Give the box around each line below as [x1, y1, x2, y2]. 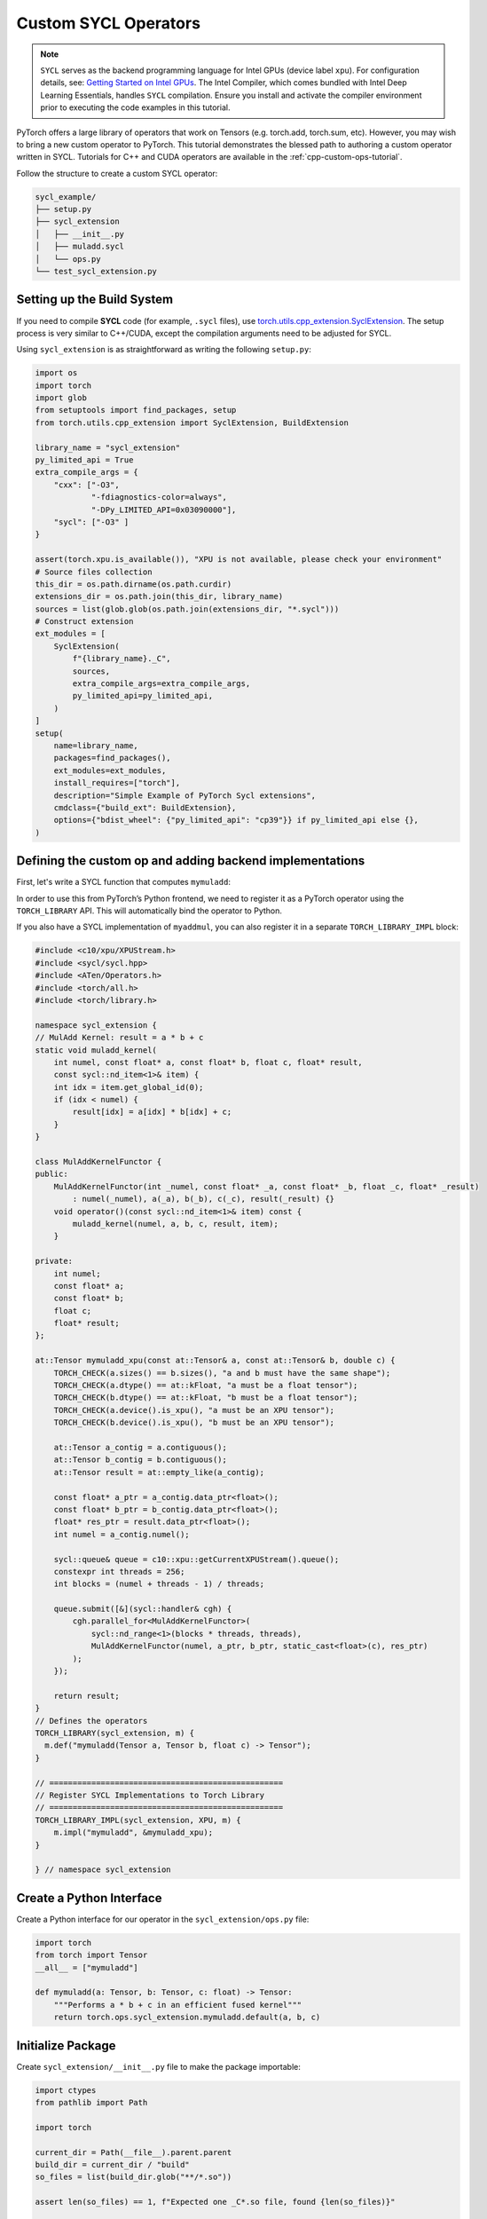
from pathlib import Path [35, 2097, 148, 2107]
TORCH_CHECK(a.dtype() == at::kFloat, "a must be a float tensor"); [53, 1380, 358, 1391]
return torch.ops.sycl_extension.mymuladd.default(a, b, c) [53, 2012, 321, 2023]
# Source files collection [35, 566, 153, 577]
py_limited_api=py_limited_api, [72, 691, 213, 701]
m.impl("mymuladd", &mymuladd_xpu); [53, 1828, 213, 1837]
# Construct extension [35, 617, 134, 627]
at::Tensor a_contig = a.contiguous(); [53, 1442, 228, 1452]
